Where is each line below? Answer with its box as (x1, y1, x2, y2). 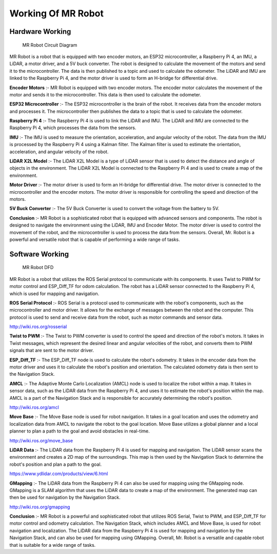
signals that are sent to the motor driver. (9, 347, 94, 354)
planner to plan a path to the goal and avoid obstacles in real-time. (9, 428, 150, 434)
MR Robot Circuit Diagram (22, 42, 77, 48)
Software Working (9, 250, 69, 258)
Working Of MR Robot (9, 8, 104, 19)
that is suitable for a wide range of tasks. (9, 542, 96, 548)
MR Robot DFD (22, 264, 54, 271)
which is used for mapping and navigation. (9, 290, 100, 297)
